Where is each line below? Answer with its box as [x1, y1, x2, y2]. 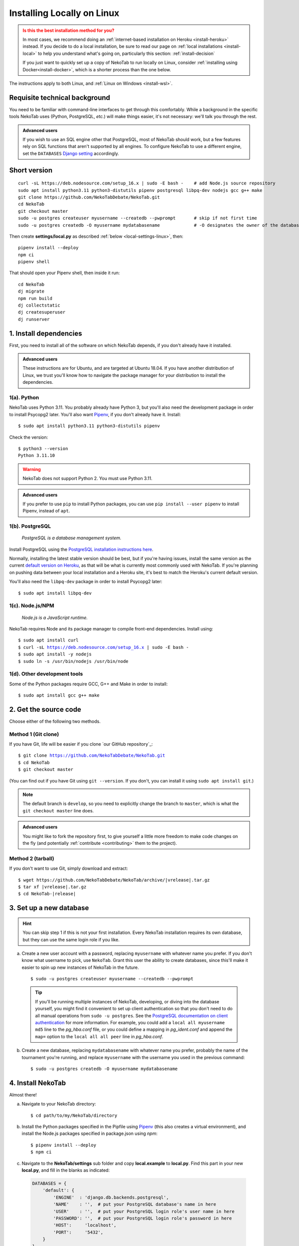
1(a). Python [9, 394, 39, 401]
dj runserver [18, 316, 50, 322]
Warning [22, 466, 41, 472]
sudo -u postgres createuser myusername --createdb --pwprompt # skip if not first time [18, 215, 258, 221]
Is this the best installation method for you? [22, 27, 115, 33]
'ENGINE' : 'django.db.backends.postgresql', [53, 1194, 169, 1200]
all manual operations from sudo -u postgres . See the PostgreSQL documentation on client [35, 1012, 228, 1019]
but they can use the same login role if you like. [22, 936, 120, 942]
